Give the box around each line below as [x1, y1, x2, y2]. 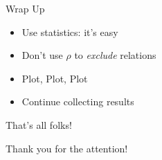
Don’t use [21, 48, 63, 62]
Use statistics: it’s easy [21, 24, 118, 39]
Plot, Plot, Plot [21, 71, 88, 85]
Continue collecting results [21, 94, 134, 109]
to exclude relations [74, 48, 156, 62]
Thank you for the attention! [6, 141, 128, 155]
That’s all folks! [6, 117, 72, 132]
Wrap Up [6, 1, 45, 15]
